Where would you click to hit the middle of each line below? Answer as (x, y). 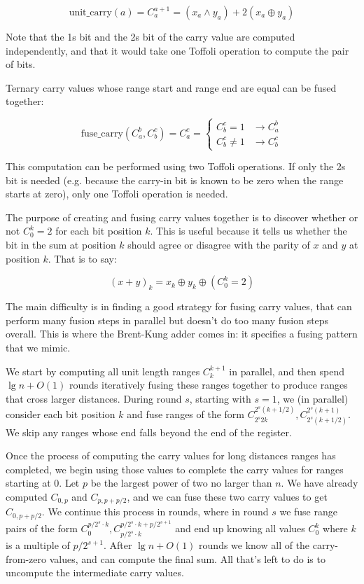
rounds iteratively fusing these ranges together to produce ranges (209, 385)
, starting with (220, 398)
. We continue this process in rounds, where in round (155, 512)
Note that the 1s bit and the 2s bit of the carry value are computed (150, 36)
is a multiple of (38, 545)
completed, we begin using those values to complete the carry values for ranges (175, 469)
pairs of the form (42, 528)
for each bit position (99, 231)
